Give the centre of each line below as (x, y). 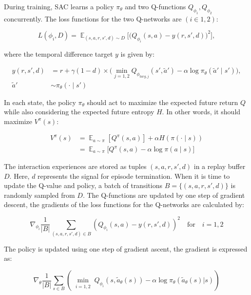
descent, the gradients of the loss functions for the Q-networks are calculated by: (124, 204)
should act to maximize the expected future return (163, 102)
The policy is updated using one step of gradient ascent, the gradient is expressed (126, 248)
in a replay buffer (220, 166)
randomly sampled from (39, 195)
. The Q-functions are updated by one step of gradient (164, 195)
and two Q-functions (155, 6)
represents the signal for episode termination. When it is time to (134, 176)
